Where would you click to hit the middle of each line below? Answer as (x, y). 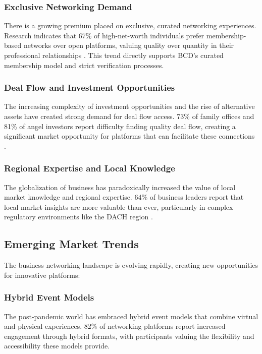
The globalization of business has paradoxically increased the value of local (120, 187)
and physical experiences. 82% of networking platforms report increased (115, 326)
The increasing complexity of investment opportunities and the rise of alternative (129, 106)
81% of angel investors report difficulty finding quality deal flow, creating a (120, 126)
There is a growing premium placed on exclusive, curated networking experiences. (130, 25)
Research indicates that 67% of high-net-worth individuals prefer (104, 35)
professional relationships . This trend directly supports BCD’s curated (114, 55)
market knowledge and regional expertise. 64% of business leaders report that (124, 197)
